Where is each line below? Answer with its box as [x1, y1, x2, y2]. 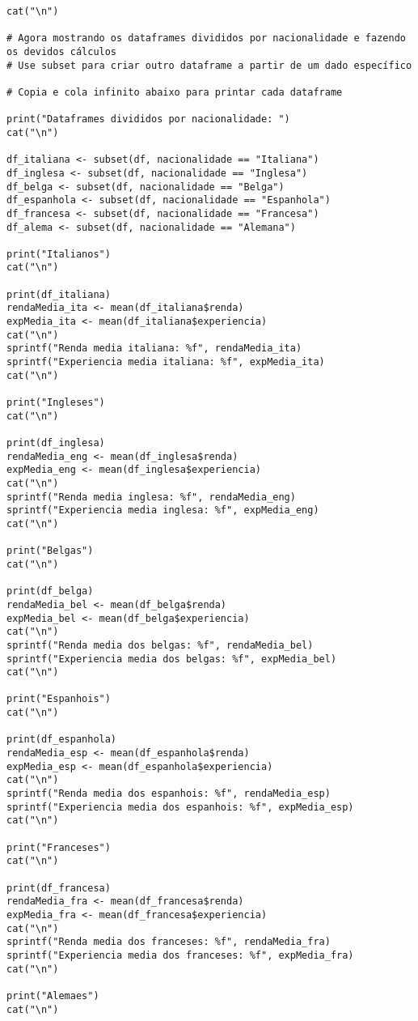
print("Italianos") [6, 248, 111, 260]
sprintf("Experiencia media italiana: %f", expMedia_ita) [6, 356, 325, 368]
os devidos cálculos [6, 45, 117, 57]
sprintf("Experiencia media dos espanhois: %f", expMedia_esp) [6, 801, 354, 813]
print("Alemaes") [6, 989, 99, 1002]
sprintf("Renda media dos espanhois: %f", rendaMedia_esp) [6, 788, 331, 800]
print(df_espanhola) [6, 734, 117, 746]
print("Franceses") [6, 841, 111, 853]
